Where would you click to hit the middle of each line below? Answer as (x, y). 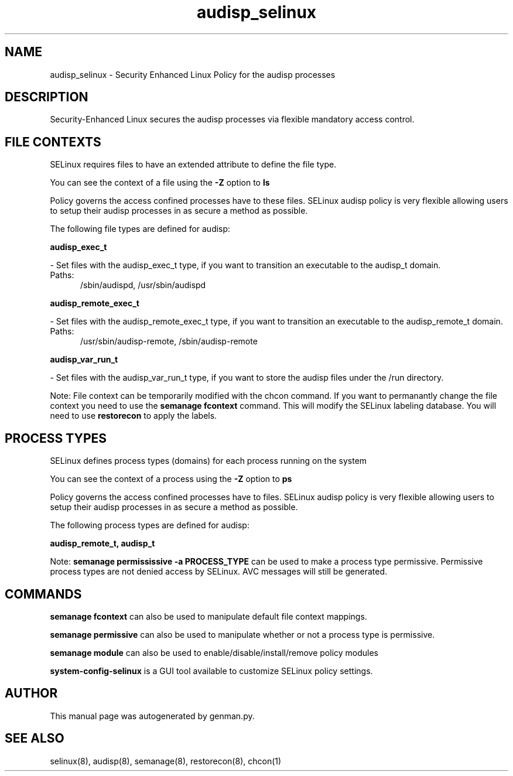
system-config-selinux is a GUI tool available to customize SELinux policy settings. (211, 671)
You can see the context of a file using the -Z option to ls (160, 183)
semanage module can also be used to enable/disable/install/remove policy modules (214, 652)
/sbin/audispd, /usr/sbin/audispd (143, 285)
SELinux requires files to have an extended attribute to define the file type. (193, 165)
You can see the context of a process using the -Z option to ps (171, 479)
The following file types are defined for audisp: (140, 229)
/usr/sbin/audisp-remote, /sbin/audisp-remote (169, 341)
